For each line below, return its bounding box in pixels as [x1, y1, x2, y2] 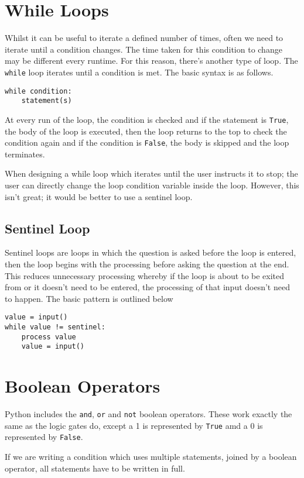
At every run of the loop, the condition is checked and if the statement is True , [5, 113, 289, 125]
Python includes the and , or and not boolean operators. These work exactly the [5, 408, 292, 420]
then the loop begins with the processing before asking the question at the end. [5, 257, 289, 270]
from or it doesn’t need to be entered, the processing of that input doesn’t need [5, 281, 290, 293]
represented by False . [5, 431, 83, 443]
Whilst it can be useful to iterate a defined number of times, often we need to [5, 32, 283, 44]
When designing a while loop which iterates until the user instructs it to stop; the [5, 167, 298, 180]
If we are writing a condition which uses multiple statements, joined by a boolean [5, 451, 297, 463]
